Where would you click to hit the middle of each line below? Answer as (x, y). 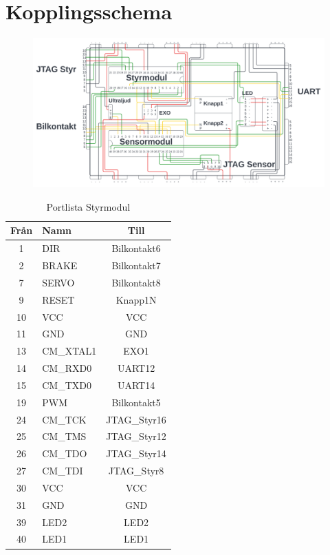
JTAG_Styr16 (136, 419)
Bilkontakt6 (136, 248)
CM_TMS (64, 436)
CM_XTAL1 (69, 351)
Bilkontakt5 (136, 402)
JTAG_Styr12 (136, 436)
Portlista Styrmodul (88, 206)
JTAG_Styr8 (136, 471)
